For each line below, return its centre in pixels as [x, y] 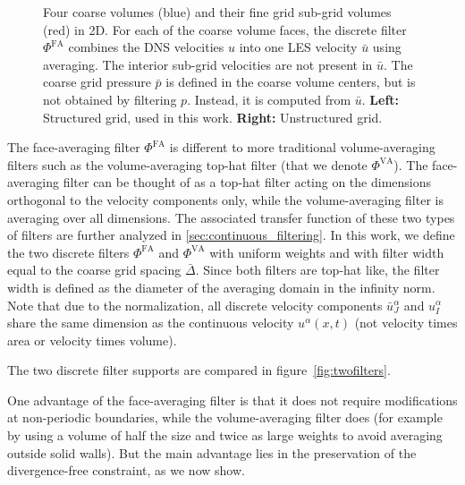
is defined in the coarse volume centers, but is [291, 82]
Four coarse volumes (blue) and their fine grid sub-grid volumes [217, 12]
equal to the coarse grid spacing [94, 270]
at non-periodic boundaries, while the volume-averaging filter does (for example [225, 417]
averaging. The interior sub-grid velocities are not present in [208, 64]
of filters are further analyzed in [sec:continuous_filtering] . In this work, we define [231, 235]
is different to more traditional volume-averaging [302, 147]
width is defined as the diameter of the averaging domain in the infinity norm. [221, 287]
